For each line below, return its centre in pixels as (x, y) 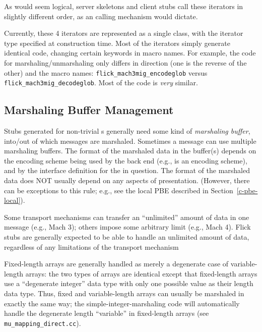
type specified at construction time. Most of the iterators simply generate (117, 43)
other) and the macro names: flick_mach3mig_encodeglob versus (106, 72)
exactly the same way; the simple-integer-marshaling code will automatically (122, 303)
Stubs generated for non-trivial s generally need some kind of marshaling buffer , (127, 131)
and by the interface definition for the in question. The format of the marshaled (127, 170)
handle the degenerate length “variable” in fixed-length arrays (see (107, 313)
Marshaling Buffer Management (89, 110)
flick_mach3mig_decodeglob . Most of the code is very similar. (101, 82)
